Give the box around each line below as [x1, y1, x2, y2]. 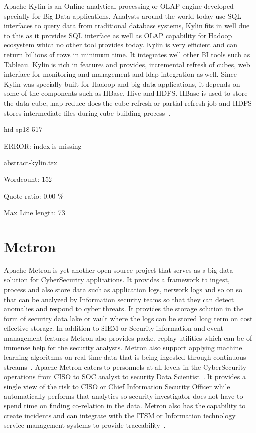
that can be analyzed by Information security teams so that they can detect [4, 294, 234, 304]
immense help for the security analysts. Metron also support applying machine [4, 342, 242, 352]
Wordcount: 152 [4, 173, 52, 184]
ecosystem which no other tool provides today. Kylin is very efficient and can [4, 40, 237, 50]
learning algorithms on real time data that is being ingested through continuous [4, 352, 246, 362]
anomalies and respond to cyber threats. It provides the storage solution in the [4, 303, 243, 314]
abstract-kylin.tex [4, 157, 57, 168]
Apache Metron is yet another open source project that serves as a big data [4, 264, 233, 275]
